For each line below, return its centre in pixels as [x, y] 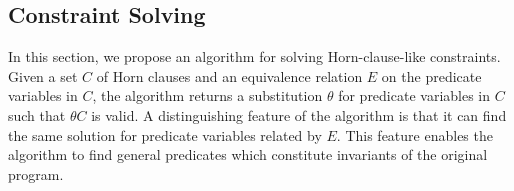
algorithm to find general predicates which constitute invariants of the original [248, 154]
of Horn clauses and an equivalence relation [229, 75]
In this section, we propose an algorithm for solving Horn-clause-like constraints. [254, 56]
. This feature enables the [414, 134]
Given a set [43, 75]
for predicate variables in [414, 95]
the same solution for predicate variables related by [165, 134]
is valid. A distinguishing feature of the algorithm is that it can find [299, 114]
